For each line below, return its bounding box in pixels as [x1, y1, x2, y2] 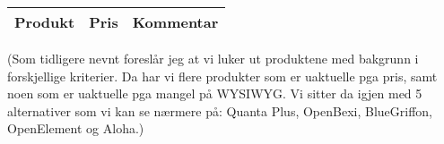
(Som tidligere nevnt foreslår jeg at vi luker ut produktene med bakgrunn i [7, 49, 419, 67]
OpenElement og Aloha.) [7, 119, 144, 138]
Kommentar [132, 12, 219, 32]
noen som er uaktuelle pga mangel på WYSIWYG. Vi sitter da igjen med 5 [7, 84, 422, 103]
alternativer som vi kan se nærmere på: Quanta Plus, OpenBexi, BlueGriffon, [7, 101, 433, 120]
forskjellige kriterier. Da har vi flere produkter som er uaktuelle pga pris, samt [7, 66, 438, 85]
